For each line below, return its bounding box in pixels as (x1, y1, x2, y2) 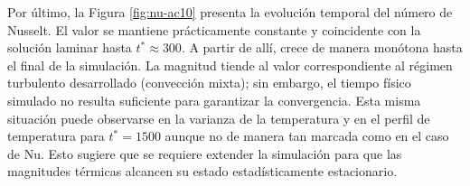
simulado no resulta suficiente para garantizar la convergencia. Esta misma (7, 90, 421, 109)
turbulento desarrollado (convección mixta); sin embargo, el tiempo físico (7, 73, 411, 92)
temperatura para (7, 126, 105, 145)
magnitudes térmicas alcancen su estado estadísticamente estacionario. (7, 162, 398, 181)
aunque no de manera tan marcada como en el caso (164, 126, 449, 145)
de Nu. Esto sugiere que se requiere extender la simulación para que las (7, 144, 402, 163)
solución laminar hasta (7, 38, 132, 57)
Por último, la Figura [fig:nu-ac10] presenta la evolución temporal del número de (7, 3, 453, 21)
